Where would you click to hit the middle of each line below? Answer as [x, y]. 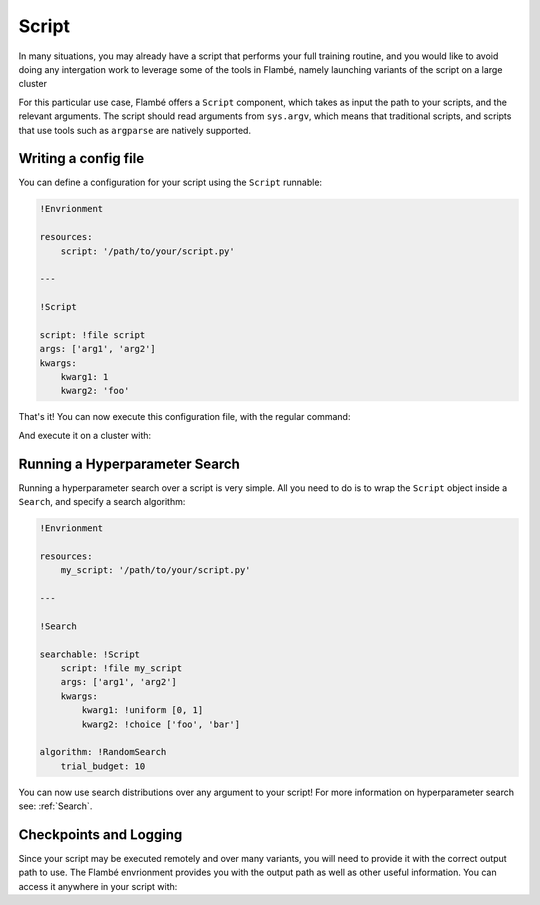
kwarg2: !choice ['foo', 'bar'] [160, 724]
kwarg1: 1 [84, 377]
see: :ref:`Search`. [55, 806]
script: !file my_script [121, 668]
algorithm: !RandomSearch [103, 752]
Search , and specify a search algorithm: [102, 502]
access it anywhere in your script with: [98, 886]
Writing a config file [81, 158]
